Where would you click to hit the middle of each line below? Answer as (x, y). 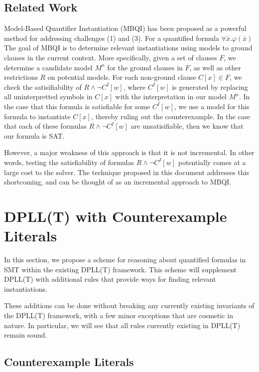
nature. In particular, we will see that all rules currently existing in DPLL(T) (122, 325)
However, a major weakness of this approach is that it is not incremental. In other (129, 152)
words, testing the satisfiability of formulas (69, 162)
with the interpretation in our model (171, 96)
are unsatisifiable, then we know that (187, 126)
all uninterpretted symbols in (48, 96)
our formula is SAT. (34, 135)
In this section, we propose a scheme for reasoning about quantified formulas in (125, 260)
